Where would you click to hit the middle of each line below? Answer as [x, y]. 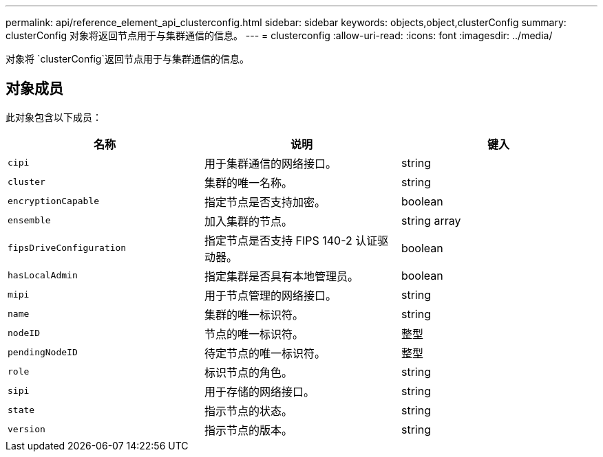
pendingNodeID [43, 353]
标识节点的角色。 [248, 372]
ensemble [29, 221]
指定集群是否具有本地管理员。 [281, 276]
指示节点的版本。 [248, 430]
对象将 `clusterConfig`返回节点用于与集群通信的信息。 [127, 59]
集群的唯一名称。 [248, 182]
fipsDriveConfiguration [67, 248]
